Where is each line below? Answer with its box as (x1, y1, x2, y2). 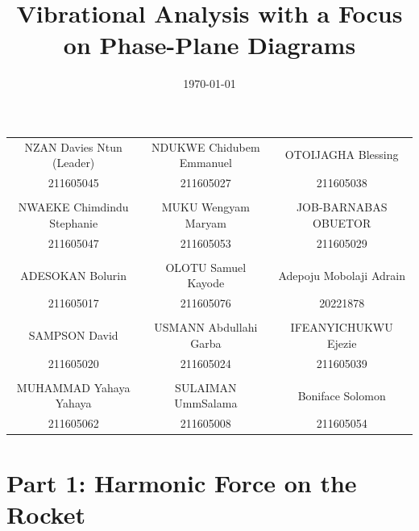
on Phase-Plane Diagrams (63, 28, 356, 61)
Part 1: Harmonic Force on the (6, 466, 357, 499)
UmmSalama (174, 395, 238, 412)
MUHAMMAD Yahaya (16, 378, 131, 395)
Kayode (187, 274, 225, 291)
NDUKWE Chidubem (151, 138, 260, 155)
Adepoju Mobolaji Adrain (278, 266, 405, 283)
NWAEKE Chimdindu (18, 199, 129, 215)
